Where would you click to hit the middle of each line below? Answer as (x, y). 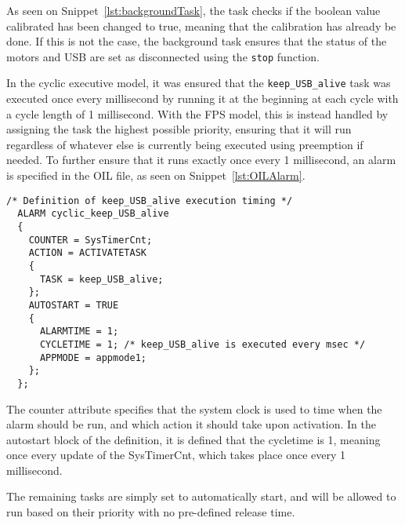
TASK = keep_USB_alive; (101, 279)
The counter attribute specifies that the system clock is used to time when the (194, 408)
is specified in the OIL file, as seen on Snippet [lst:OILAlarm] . (156, 175)
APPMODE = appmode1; (93, 357)
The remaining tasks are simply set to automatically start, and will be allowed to (201, 496)
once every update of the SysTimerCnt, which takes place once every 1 (176, 455)
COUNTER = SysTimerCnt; (90, 240)
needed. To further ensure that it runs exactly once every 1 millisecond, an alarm (201, 160)
